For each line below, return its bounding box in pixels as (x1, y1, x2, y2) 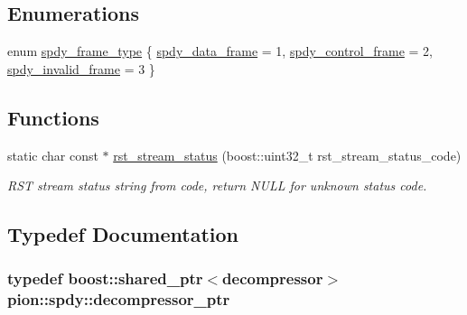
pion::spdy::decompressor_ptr (7, 288, 230, 310)
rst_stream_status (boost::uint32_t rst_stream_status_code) (113, 145, 462, 164)
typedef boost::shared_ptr (7, 267, 203, 290)
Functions (7, 103, 99, 131)
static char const (7, 145, 98, 164)
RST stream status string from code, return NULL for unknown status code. (7, 176, 427, 195)
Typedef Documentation (7, 220, 238, 248)
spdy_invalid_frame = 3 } (7, 59, 155, 78)
